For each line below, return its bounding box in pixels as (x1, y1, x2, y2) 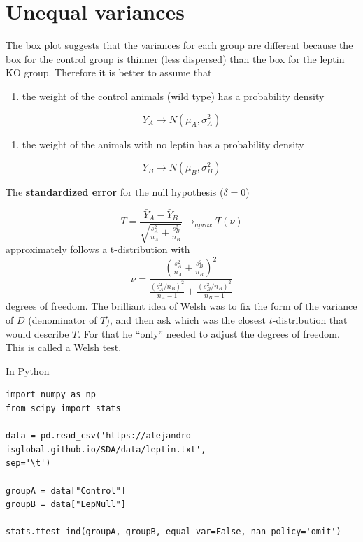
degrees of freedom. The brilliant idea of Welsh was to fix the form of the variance (6, 299, 357, 313)
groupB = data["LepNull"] (6, 499, 126, 510)
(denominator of (28, 313, 97, 327)
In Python (6, 363, 50, 378)
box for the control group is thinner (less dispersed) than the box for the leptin (6, 51, 345, 66)
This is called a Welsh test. (6, 340, 122, 355)
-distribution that (272, 313, 348, 327)
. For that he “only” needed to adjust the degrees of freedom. (78, 326, 340, 341)
